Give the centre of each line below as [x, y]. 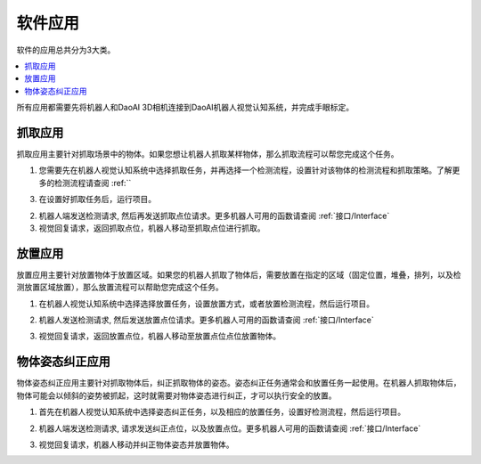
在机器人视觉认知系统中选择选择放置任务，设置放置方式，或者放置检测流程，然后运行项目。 [206, 304]
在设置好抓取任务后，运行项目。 [97, 199]
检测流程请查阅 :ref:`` [93, 183]
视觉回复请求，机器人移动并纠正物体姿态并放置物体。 [136, 444]
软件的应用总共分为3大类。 [66, 50]
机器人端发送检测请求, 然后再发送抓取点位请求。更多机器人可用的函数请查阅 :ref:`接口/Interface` [214, 216]
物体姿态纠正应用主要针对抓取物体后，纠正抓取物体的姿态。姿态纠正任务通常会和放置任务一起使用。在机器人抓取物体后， [239, 383]
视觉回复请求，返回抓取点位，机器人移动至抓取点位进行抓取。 [152, 228]
